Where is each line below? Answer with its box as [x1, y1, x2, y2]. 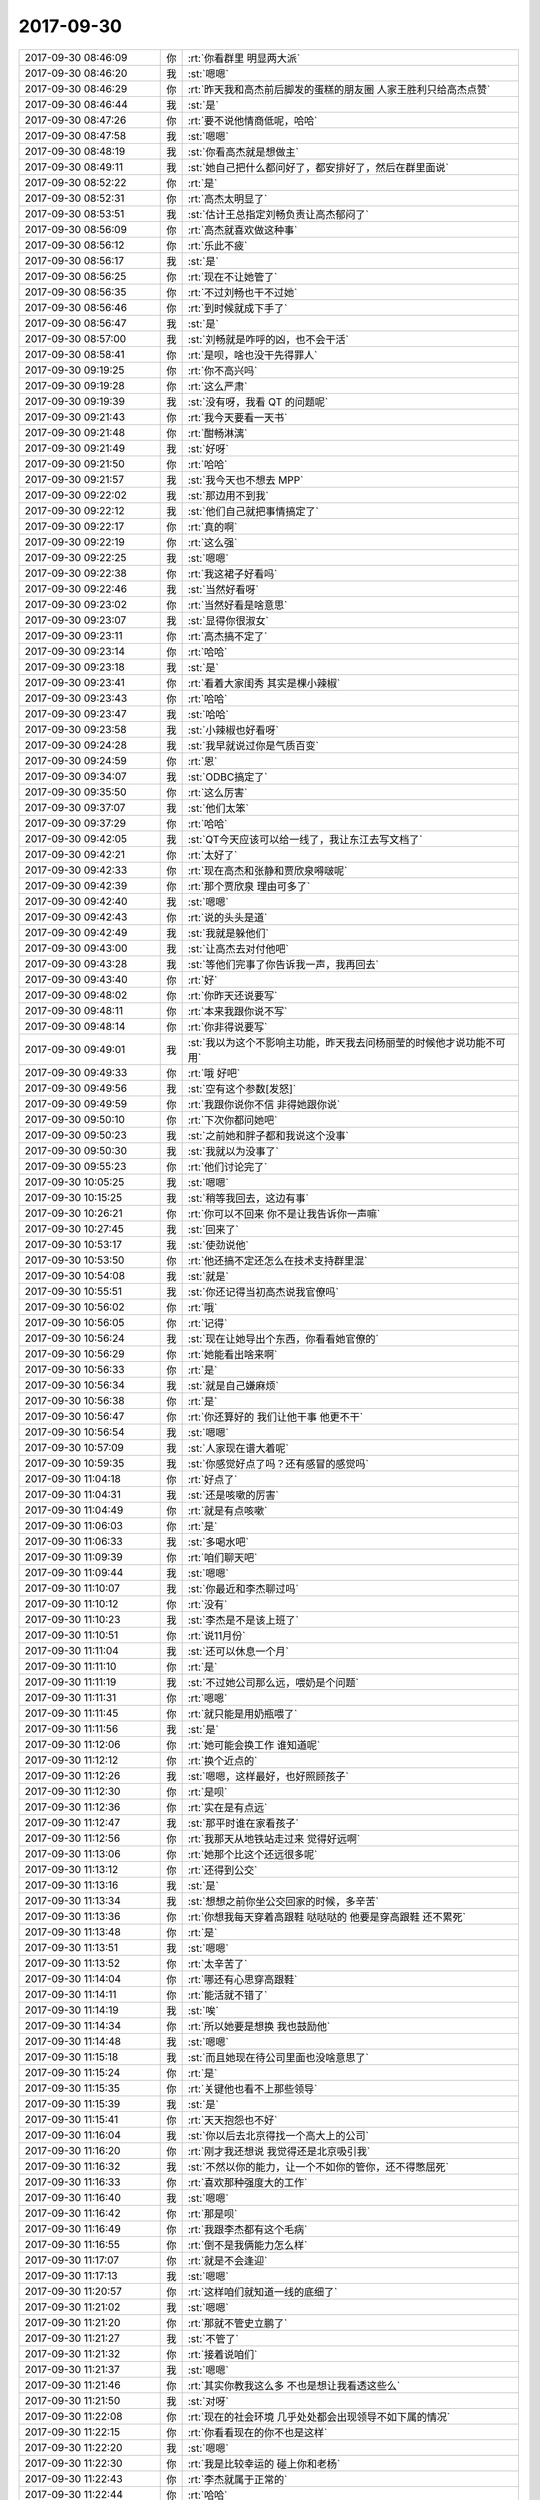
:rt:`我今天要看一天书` [187, 410, 288, 424]
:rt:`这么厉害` [187, 785, 248, 799]
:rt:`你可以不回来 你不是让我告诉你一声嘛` [187, 1206, 381, 1220]
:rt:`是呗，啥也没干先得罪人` [187, 348, 318, 362]
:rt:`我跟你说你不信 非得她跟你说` [187, 1097, 341, 1111]
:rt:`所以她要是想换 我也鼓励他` [187, 2019, 331, 2033]
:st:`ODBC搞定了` [187, 770, 268, 784]
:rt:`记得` [187, 1316, 228, 1330]
